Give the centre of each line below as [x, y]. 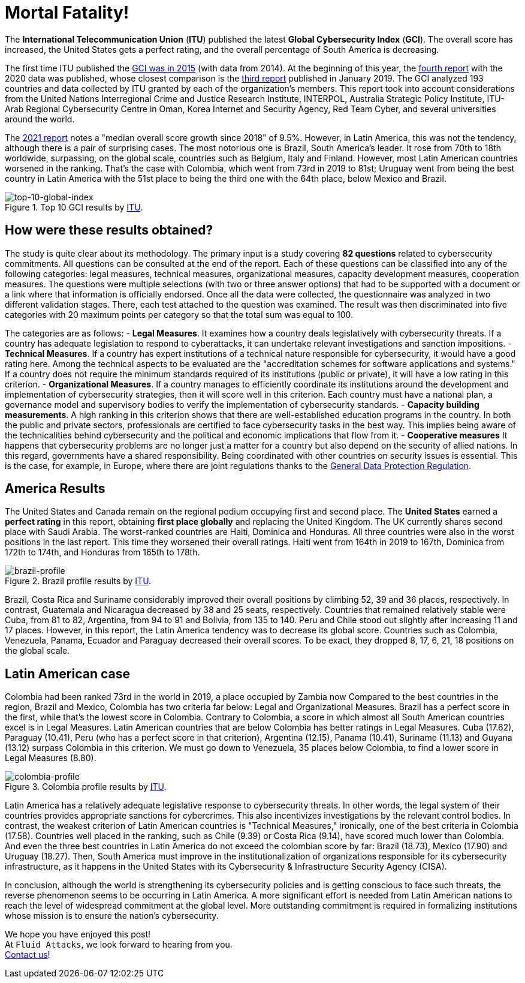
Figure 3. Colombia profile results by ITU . [86, 787]
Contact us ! [28, 955]
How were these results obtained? [109, 230]
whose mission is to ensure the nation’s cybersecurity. [112, 916]
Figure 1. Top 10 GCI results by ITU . [74, 207]
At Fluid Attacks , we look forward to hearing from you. [119, 945]
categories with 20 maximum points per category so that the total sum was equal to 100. [179, 314]
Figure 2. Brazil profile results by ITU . [78, 581]
